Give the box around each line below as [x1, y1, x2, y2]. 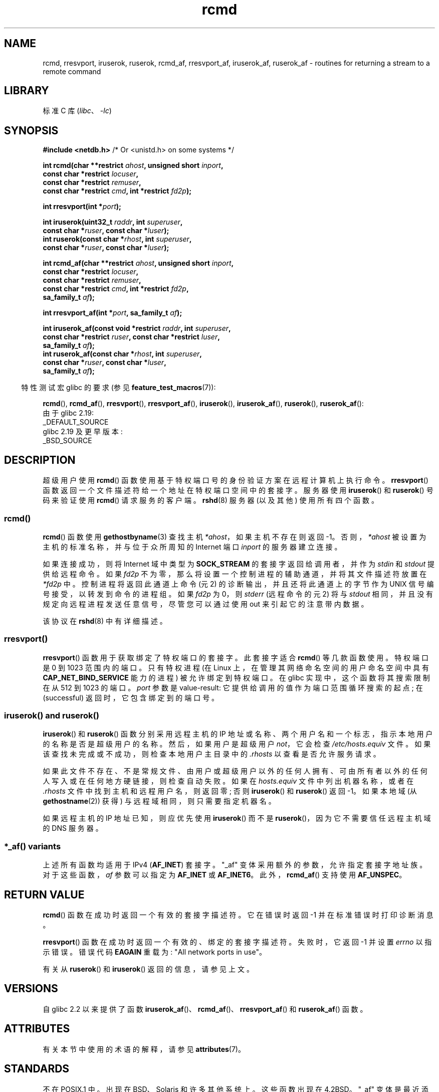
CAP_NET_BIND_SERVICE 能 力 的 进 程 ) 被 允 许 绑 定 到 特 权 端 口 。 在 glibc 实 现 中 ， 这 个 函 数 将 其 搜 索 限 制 [43, 673, 430, 682]
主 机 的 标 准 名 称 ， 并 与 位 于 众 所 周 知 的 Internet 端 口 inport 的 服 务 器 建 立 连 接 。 [43, 542, 342, 551]
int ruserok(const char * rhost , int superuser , [43, 235, 192, 244]
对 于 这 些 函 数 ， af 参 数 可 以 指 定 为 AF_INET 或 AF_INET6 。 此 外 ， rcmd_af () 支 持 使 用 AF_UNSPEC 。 [43, 870, 406, 879]
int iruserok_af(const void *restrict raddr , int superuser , [43, 324, 231, 333]
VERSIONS [4, 982, 58, 995]
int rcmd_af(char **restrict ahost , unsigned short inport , [43, 259, 234, 268]
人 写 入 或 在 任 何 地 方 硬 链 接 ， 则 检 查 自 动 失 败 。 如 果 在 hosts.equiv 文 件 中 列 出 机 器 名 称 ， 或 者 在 [43, 777, 414, 786]
